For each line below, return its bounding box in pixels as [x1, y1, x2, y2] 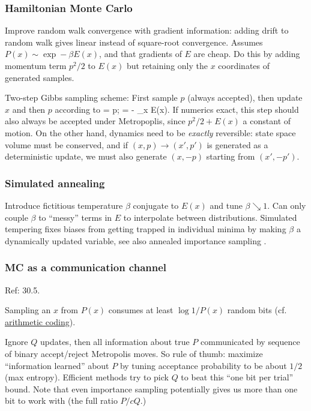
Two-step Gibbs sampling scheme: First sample [5, 91, 178, 104]
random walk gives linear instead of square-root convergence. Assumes [5, 35, 263, 48]
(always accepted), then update [187, 91, 303, 104]
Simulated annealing [5, 175, 105, 190]
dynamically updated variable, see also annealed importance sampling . [5, 234, 267, 247]
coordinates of [218, 59, 270, 71]
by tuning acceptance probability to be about [119, 359, 287, 371]
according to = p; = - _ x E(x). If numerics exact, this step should [55, 103, 299, 115]
